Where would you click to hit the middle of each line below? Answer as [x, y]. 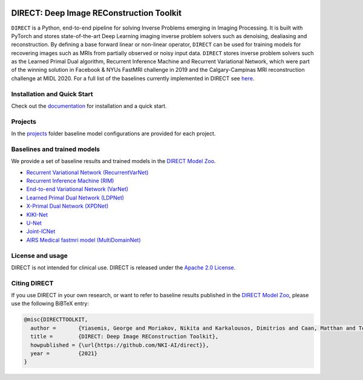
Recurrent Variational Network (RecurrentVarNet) [87, 172]
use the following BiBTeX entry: [50, 304]
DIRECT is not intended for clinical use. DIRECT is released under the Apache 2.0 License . [123, 267]
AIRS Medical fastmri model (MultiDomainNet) [84, 240]
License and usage [39, 256]
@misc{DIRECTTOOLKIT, [56, 320]
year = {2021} [64, 354]
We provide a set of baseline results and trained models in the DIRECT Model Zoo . [113, 161]
